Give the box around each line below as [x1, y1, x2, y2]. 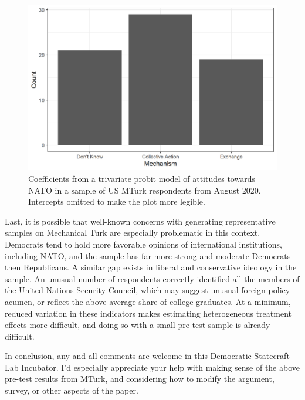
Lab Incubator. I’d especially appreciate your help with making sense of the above [5, 361, 300, 373]
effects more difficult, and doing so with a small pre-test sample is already [5, 318, 270, 331]
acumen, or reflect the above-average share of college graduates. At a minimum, [5, 295, 291, 307]
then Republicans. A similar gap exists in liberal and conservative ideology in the [5, 261, 297, 273]
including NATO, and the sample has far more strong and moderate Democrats [5, 249, 291, 262]
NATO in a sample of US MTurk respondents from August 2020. [28, 184, 261, 196]
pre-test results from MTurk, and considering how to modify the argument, [5, 372, 274, 385]
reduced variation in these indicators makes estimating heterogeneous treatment [5, 307, 292, 319]
